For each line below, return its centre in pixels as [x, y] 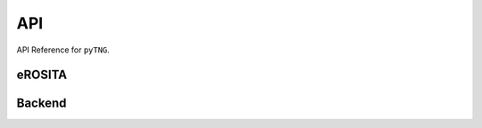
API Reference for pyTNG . [63, 50]
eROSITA [42, 75]
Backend [42, 104]
